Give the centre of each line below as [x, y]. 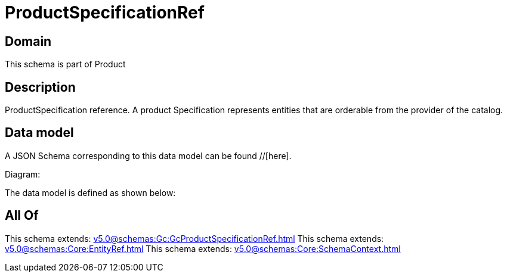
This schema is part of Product [65, 64]
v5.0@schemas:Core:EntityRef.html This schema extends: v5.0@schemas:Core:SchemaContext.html [203, 248]
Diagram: [23, 174]
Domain [28, 41]
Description [40, 87]
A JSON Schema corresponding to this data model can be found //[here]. [148, 155]
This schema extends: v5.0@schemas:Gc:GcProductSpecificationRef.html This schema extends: [194, 238]
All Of [22, 216]
